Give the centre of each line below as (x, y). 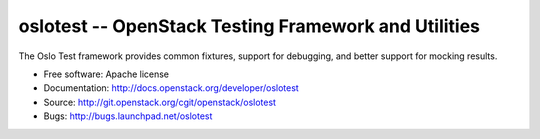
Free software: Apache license (106, 74)
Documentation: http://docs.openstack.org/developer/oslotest (171, 88)
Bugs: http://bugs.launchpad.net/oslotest (128, 116)
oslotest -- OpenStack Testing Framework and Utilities (249, 26)
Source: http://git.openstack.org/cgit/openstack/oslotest (160, 102)
